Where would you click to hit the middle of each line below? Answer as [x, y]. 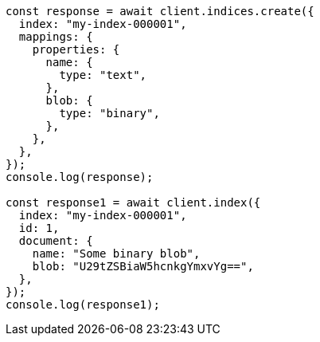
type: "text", [103, 75]
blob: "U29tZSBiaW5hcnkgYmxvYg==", [143, 266]
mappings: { [56, 37]
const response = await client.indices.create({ [160, 11]
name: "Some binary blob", [116, 254]
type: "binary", [109, 113]
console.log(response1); [83, 305]
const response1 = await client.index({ [133, 202]
